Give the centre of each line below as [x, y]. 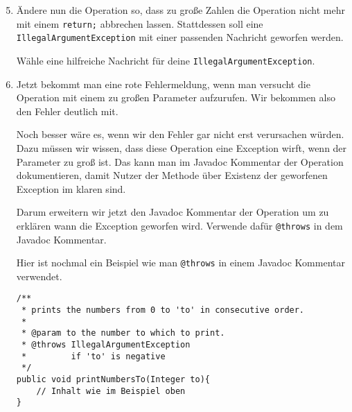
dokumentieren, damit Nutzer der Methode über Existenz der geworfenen [172, 175]
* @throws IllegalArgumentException [106, 345]
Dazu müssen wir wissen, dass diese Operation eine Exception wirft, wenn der [182, 147]
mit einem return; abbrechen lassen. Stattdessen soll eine [140, 23]
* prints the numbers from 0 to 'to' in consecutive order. [163, 310]
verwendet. [39, 276]
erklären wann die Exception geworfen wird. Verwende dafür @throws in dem [179, 225]
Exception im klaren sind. [71, 188]
